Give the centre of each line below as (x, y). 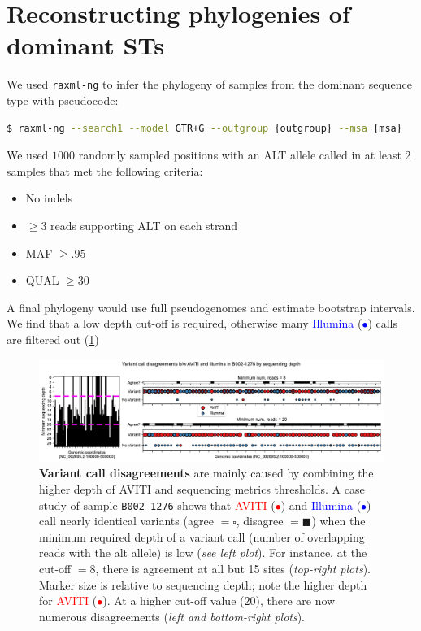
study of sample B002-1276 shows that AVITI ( (157, 505)
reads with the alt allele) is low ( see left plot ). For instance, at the (203, 553)
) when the (339, 521)
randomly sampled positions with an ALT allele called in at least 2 (245, 155)
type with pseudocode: (63, 100)
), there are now (295, 601)
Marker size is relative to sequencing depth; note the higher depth (203, 584)
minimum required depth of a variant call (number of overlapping (202, 536)
